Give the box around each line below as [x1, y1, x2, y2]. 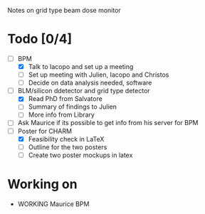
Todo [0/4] [7, 31, 73, 47]
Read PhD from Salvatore [28, 95, 103, 103]
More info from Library [28, 110, 95, 119]
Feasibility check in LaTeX [28, 134, 105, 143]
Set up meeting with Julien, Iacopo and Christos [28, 70, 169, 79]
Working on [7, 176, 78, 192]
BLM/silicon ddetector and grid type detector [17, 87, 151, 95]
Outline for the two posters [28, 142, 107, 151]
